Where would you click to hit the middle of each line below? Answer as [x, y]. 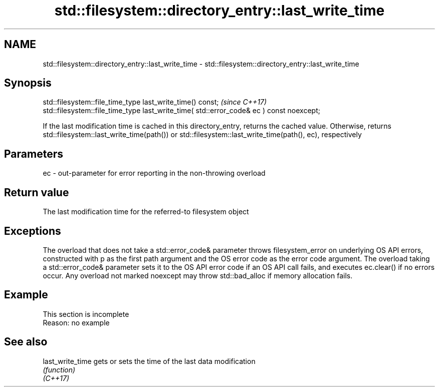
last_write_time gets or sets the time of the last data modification [149, 361]
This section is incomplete [86, 314]
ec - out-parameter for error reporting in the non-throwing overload [154, 173]
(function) [59, 369]
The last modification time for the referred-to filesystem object [146, 212]
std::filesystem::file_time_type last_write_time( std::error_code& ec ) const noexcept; [181, 111]
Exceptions [33, 231]
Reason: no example [76, 322]
